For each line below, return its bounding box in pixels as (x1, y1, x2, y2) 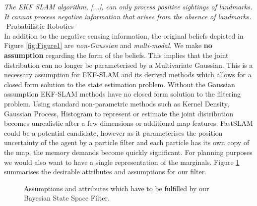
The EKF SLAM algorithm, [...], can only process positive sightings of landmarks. (4, 1, 253, 11)
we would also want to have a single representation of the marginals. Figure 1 (4, 156, 240, 167)
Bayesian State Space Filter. (24, 193, 110, 203)
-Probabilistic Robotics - (4, 21, 78, 31)
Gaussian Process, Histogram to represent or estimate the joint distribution (4, 108, 233, 118)
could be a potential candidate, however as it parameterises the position (4, 127, 223, 138)
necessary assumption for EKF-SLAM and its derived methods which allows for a (4, 69, 252, 80)
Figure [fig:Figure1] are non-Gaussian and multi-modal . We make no (4, 40, 212, 51)
